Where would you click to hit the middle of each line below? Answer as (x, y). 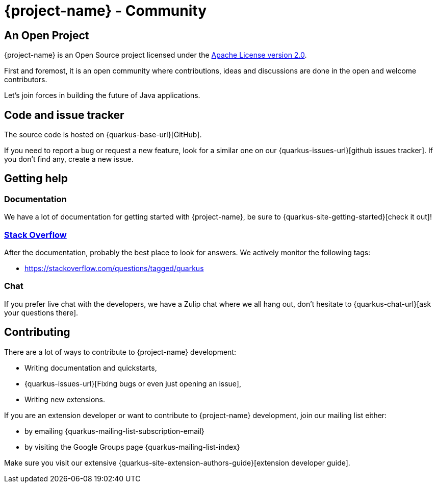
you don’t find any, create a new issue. (69, 159)
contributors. (26, 80)
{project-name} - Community (106, 11)
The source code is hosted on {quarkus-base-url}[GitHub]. (103, 135)
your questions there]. (41, 312)
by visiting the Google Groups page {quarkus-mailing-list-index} (132, 447)
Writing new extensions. (65, 399)
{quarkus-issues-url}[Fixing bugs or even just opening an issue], (133, 383)
